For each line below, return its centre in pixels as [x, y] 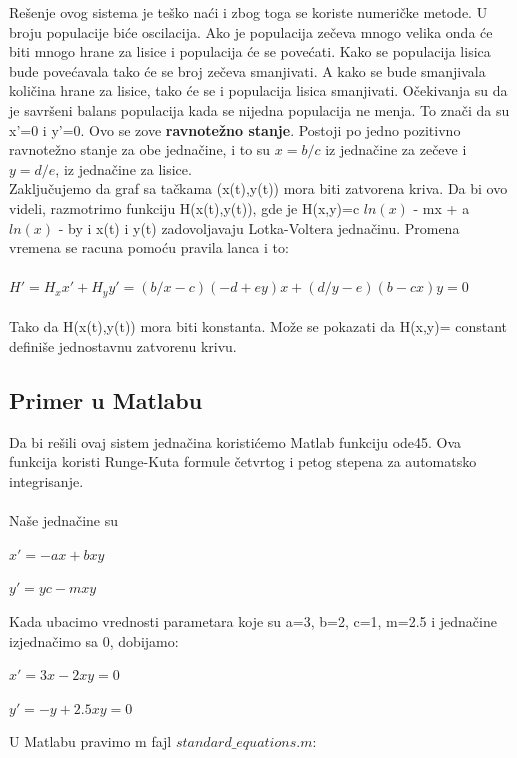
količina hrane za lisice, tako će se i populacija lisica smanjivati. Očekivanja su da [258, 90]
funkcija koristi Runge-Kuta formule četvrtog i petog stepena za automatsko [243, 461]
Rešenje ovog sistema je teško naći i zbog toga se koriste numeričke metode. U [248, 12]
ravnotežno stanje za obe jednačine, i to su [140, 149]
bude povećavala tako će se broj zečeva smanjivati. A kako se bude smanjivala [247, 70]
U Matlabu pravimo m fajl [90, 741]
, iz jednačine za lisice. [123, 168]
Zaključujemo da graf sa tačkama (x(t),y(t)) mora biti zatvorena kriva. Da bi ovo [258, 188]
